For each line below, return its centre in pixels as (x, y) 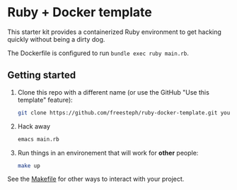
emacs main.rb (38, 139)
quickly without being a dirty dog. (56, 39)
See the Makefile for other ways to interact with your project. (96, 179)
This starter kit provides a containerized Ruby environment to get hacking (114, 32)
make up (29, 166)
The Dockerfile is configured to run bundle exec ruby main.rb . (98, 53)
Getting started (42, 75)
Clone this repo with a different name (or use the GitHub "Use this (114, 92)
